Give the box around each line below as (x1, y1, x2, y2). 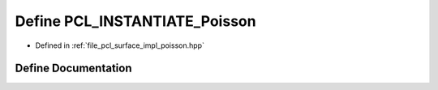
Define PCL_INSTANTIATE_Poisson (15, 12, 256, 30)
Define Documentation (15, 62, 132, 75)
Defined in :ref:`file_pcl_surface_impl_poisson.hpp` (35, 41, 204, 50)
